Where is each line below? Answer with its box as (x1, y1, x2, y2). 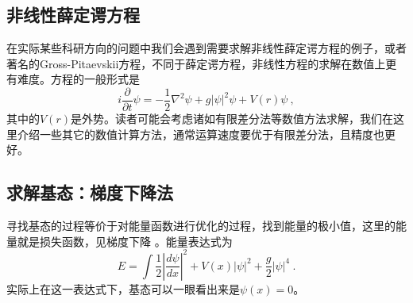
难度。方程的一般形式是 (17, 71, 140, 87)
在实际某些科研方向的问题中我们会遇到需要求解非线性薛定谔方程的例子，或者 (6, 40, 407, 56)
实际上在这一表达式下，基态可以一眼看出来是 (6, 280, 240, 297)
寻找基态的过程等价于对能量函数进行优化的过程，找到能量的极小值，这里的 (6, 217, 396, 234)
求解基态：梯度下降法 (6, 180, 173, 205)
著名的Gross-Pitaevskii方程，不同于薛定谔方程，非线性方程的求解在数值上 (6, 55, 386, 71)
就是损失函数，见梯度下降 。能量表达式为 (17, 232, 233, 249)
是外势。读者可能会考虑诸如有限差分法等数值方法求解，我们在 (70, 110, 393, 127)
